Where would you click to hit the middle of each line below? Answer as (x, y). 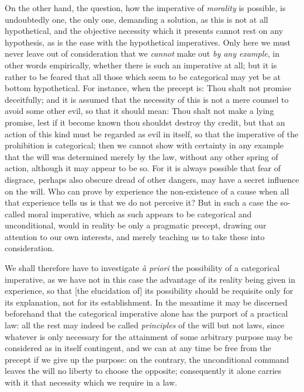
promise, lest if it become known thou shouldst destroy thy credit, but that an (145, 122)
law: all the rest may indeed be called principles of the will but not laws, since (145, 325)
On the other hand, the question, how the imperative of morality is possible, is (145, 8)
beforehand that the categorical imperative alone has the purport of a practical (146, 313)
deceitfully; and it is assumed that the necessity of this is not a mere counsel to (147, 99)
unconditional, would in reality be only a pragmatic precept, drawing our (136, 225)
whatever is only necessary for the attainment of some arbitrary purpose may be (149, 336)
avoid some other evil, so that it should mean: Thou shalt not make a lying (139, 111)
